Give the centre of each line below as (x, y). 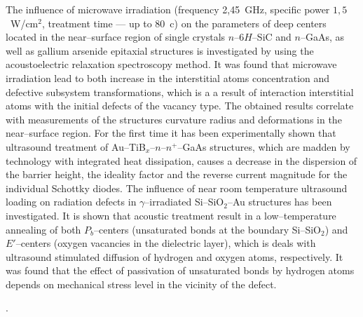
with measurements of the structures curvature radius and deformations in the (174, 119)
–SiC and (272, 37)
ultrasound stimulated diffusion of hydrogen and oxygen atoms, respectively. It (174, 256)
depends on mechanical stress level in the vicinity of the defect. (141, 284)
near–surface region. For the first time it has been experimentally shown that (171, 133)
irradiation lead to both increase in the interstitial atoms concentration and (168, 77)
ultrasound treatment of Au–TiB (76, 146)
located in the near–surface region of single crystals (116, 37)
